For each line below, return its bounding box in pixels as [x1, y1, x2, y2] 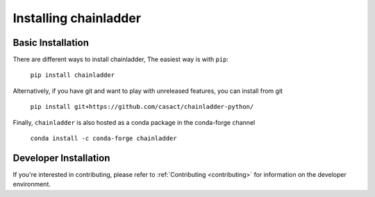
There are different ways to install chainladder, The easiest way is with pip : [12, 55, 229, 64]
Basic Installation [12, 37, 90, 49]
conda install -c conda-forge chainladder [30, 135, 177, 142]
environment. [12, 180, 51, 189]
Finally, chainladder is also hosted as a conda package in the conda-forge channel [12, 118, 256, 126]
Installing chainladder [12, 10, 142, 26]
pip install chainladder [30, 71, 115, 79]
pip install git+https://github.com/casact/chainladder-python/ [30, 103, 254, 111]
